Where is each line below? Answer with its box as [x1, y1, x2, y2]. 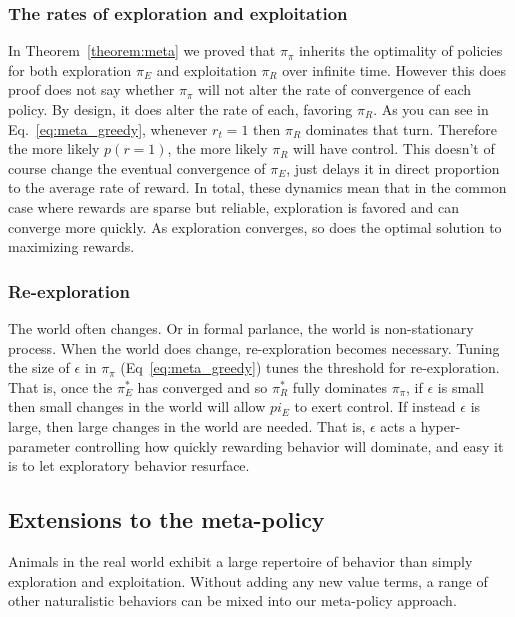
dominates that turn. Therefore [305, 118, 497, 139]
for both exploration [8, 59, 132, 80]
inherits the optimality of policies [298, 40, 503, 61]
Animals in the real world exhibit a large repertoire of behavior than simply [8, 550, 473, 571]
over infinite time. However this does [282, 59, 507, 80]
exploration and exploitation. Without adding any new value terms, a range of [8, 570, 488, 591]
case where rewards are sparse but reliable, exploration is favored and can [8, 196, 460, 217]
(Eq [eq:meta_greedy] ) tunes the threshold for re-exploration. [120, 357, 500, 378]
